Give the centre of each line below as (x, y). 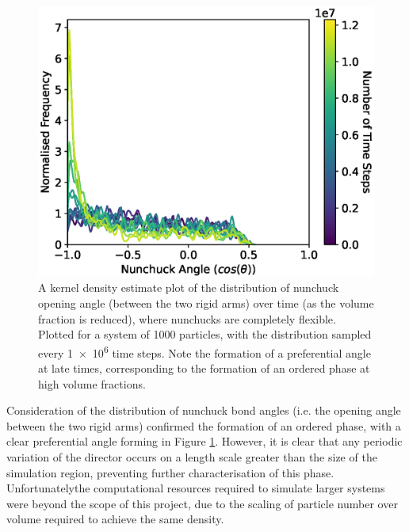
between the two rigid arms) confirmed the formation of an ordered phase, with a (204, 425)
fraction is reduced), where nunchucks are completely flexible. (187, 318)
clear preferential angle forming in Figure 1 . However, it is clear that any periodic (204, 441)
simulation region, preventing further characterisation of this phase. (170, 472)
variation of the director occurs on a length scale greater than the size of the (192, 456)
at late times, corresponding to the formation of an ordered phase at (204, 367)
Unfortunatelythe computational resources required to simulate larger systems (196, 488)
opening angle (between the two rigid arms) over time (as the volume (206, 302)
